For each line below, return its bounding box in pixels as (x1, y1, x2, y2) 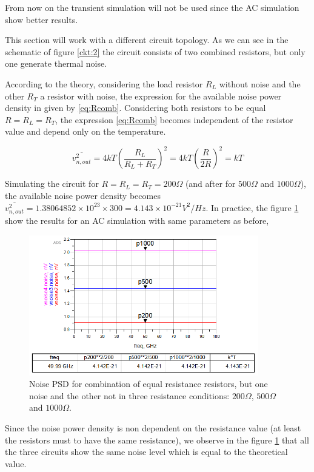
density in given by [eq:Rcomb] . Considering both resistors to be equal (5, 101, 266, 114)
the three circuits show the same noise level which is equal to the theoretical (5, 445, 288, 458)
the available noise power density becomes (5, 189, 161, 202)
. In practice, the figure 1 (205, 201, 299, 214)
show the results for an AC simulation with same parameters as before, (5, 214, 269, 227)
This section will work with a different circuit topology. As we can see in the (5, 33, 289, 46)
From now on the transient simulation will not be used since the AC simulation (5, 1, 299, 13)
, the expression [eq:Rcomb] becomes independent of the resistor (55, 113, 293, 126)
